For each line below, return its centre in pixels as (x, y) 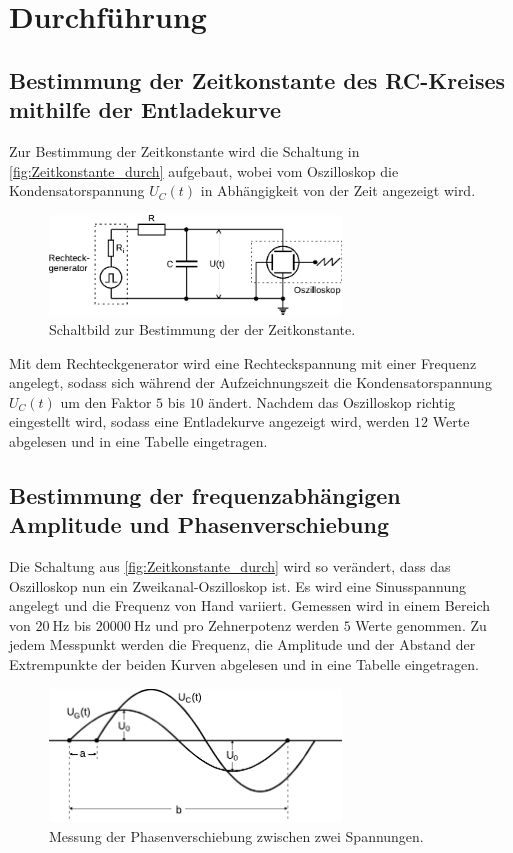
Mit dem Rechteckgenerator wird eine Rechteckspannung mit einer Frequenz (243, 362)
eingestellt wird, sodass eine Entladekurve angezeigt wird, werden (209, 421)
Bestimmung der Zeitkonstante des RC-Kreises (257, 79)
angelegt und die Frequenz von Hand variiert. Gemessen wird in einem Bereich (250, 605)
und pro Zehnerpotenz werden (247, 624)
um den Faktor (106, 401)
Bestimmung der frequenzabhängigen (205, 494)
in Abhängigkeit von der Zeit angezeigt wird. (338, 190)
